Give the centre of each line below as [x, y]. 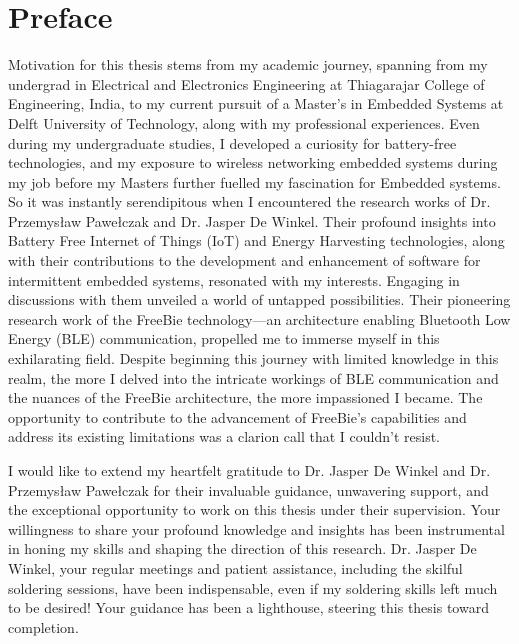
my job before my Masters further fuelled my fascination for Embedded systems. [254, 181]
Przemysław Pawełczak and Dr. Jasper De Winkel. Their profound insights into [252, 220]
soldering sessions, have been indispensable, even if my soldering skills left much [253, 587]
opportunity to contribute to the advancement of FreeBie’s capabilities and [237, 416]
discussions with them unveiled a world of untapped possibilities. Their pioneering [259, 299]
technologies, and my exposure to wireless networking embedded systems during [253, 162]
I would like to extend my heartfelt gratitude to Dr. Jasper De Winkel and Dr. [249, 470]
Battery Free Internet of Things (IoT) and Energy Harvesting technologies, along [256, 240]
